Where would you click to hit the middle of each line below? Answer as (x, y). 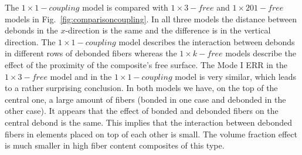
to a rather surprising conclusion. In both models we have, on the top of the (141, 88)
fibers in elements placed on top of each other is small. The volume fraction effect (151, 134)
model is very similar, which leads (236, 76)
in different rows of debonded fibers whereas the (91, 53)
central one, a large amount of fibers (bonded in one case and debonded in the (145, 99)
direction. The (30, 41)
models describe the (261, 53)
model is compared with (125, 7)
